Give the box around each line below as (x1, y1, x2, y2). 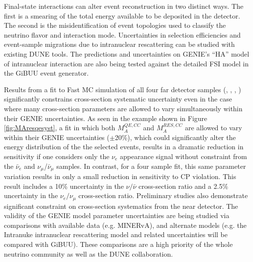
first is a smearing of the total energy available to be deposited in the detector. (4, 10, 240, 20)
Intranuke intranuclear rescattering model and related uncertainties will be (4, 229, 228, 240)
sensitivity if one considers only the (4, 151, 110, 161)
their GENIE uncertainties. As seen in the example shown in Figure (4, 113, 207, 123)
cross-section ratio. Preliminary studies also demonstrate (78, 190, 248, 201)
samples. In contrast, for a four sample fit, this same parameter (56, 161, 246, 171)
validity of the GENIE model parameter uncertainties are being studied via (4, 210, 230, 221)
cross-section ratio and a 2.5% (138, 181, 229, 191)
